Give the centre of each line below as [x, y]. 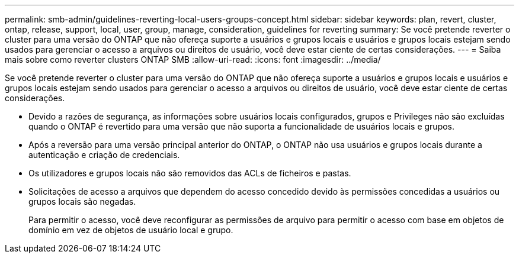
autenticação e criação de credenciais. [104, 155]
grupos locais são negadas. [82, 201]
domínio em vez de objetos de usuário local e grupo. [131, 230]
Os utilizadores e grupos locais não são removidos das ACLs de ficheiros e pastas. [190, 173]
